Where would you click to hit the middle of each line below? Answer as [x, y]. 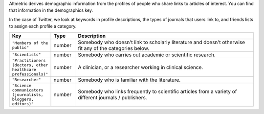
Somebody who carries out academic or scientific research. [147, 55]
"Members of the [30, 43]
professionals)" [30, 74]
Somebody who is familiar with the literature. [129, 80]
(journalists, [28, 95]
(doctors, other [30, 65]
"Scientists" [26, 55]
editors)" [23, 103]
